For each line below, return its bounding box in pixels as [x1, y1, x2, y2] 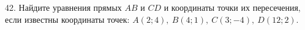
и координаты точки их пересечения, [164, 1, 301, 13]
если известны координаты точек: [5, 13, 130, 25]
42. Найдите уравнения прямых [5, 1, 122, 13]
